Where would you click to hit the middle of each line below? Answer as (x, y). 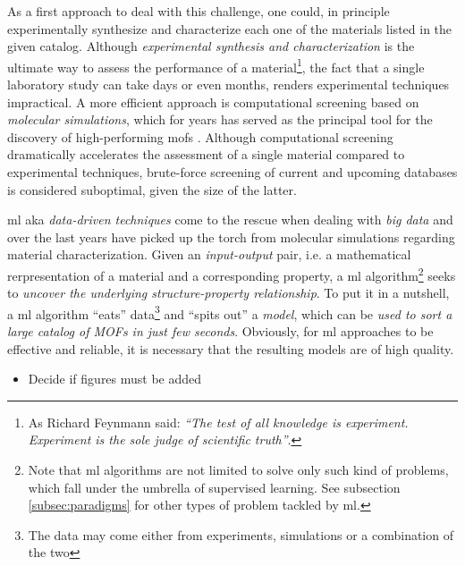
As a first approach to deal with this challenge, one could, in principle (199, 11)
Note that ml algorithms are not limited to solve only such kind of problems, (238, 470)
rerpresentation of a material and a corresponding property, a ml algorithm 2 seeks (232, 274)
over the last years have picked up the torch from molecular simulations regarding (231, 237)
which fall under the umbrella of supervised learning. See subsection (214, 487)
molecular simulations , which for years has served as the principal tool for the (220, 119)
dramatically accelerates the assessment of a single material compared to (206, 154)
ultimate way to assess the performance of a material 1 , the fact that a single (216, 65)
